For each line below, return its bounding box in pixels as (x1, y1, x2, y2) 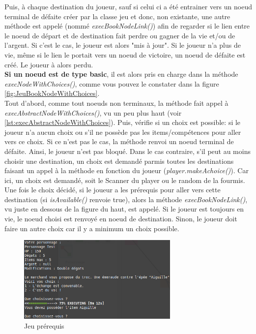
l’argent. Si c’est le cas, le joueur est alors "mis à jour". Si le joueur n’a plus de (4, 40, 241, 50)
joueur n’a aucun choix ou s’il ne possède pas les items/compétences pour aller (4, 126, 241, 137)
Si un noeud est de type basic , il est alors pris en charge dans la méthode (4, 69, 238, 79)
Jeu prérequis (24, 320, 64, 331)
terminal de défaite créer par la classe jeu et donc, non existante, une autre (4, 11, 230, 21)
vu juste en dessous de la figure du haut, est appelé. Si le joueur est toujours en (4, 204, 244, 214)
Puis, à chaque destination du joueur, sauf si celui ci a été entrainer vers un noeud (4, 1, 252, 11)
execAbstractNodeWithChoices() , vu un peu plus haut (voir (4, 107, 182, 118)
